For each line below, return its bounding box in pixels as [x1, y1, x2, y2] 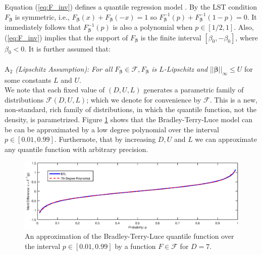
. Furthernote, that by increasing [54, 134, 156, 144]
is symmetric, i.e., [15, 11, 70, 22]
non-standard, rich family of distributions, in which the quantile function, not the [5, 104, 256, 115]
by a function [115, 240, 156, 251]
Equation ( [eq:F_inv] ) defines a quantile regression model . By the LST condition [5, 2, 257, 12]
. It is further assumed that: [24, 43, 111, 54]
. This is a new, [209, 94, 257, 105]
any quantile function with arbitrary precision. [5, 143, 148, 154]
